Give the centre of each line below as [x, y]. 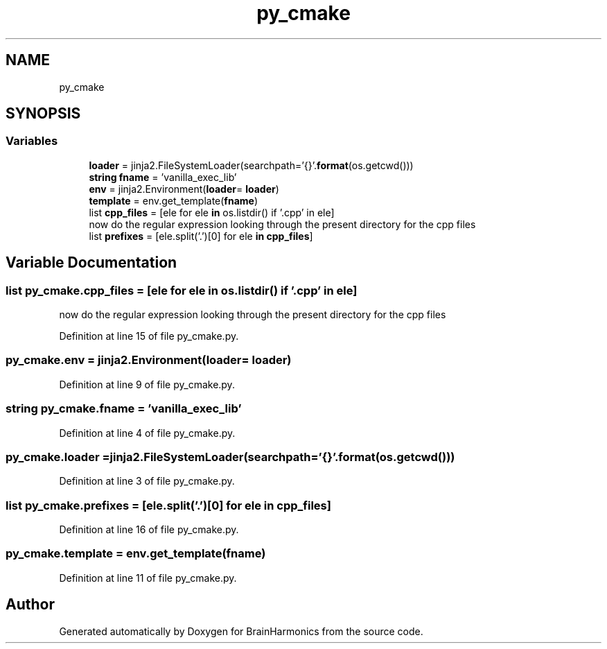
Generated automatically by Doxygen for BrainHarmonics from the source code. [241, 631]
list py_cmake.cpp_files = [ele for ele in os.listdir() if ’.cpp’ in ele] [182, 290]
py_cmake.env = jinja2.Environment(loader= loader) [149, 360]
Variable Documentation [91, 263]
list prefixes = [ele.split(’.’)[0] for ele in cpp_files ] [201, 236]
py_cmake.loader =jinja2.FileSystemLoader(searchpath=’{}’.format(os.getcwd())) [230, 457]
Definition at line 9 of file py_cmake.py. [147, 384]
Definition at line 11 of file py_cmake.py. [148, 578]
